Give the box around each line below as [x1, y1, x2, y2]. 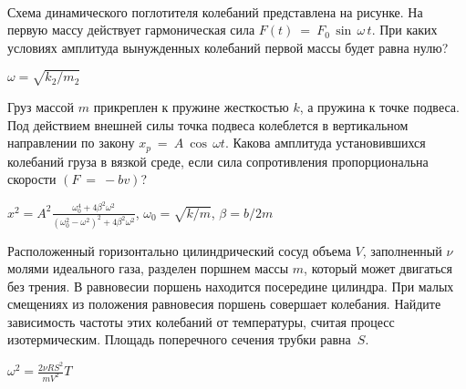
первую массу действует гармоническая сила [7, 20, 255, 39]
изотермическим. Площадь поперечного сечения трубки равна [7, 330, 351, 349]
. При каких [371, 20, 438, 39]
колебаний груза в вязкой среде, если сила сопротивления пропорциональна [7, 151, 429, 170]
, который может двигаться [304, 259, 453, 278]
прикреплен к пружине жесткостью [93, 97, 289, 116]
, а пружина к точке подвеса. [299, 97, 460, 116]
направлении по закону [7, 133, 135, 152]
